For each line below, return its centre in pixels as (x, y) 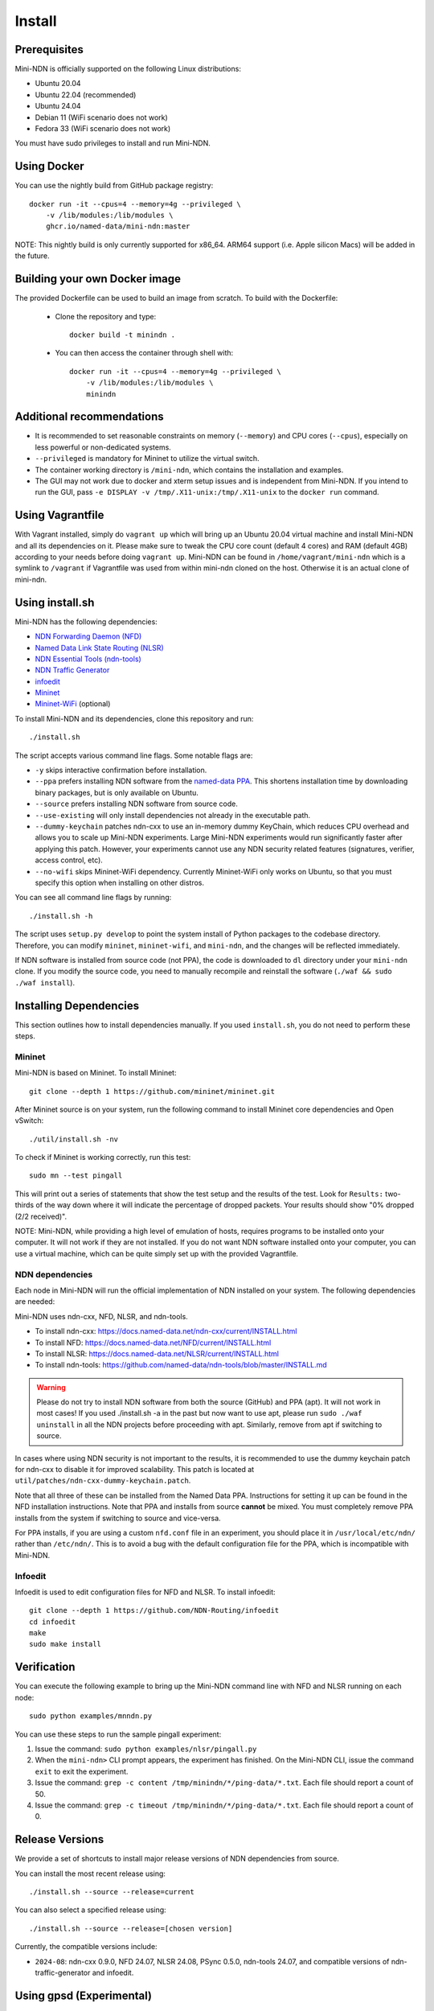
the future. (32, 256)
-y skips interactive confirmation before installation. (121, 770)
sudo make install (66, 1644)
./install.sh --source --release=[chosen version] (131, 1928)
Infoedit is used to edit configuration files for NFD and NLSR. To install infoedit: (145, 1592)
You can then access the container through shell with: (144, 353)
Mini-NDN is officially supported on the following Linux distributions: (128, 69)
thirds (25, 1205)
